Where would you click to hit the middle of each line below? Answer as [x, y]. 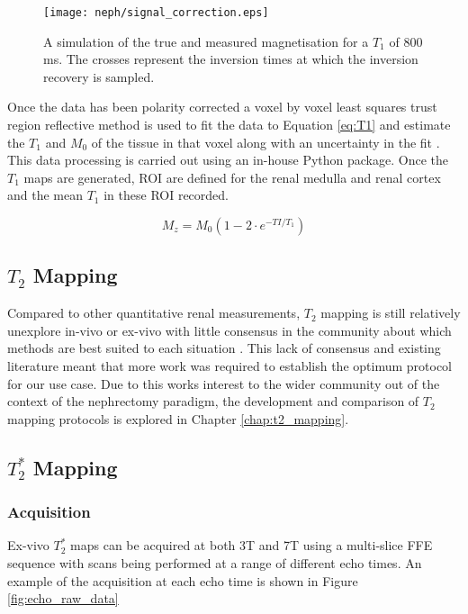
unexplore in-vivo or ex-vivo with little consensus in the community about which [229, 330]
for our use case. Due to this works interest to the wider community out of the [224, 383]
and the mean [45, 195]
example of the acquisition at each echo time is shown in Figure [183, 580]
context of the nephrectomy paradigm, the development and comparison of [213, 401]
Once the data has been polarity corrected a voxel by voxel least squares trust [222, 107]
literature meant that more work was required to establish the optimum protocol [229, 365]
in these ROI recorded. [166, 195]
